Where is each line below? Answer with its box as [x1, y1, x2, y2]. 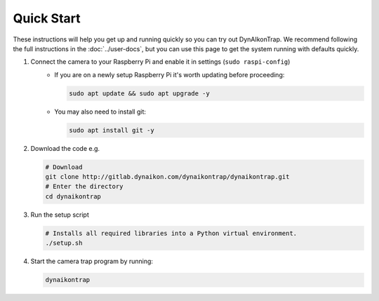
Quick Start [13, 11, 81, 26]
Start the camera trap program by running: [30, 257, 154, 266]
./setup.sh [45, 239, 83, 247]
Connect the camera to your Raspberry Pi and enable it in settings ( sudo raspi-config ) [30, 58, 291, 66]
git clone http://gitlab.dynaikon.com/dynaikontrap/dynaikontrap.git [45, 173, 290, 181]
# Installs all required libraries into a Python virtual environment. [45, 229, 298, 237]
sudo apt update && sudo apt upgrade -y [69, 89, 210, 98]
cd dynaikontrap [45, 192, 102, 200]
